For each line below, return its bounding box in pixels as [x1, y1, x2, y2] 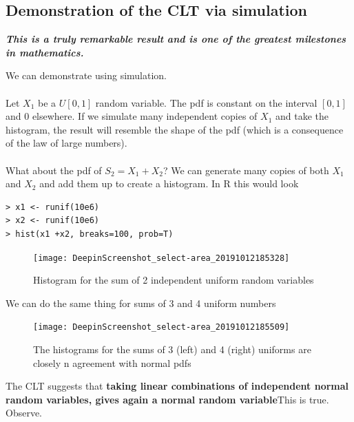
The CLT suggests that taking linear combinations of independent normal [6, 379, 349, 393]
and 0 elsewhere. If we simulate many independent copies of [6, 109, 258, 123]
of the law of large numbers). [6, 136, 127, 150]
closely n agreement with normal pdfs [33, 355, 191, 370]
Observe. [6, 405, 43, 420]
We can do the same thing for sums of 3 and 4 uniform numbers [6, 295, 276, 310]
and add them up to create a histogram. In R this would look [39, 176, 299, 191]
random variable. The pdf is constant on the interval [95, 95, 317, 109]
